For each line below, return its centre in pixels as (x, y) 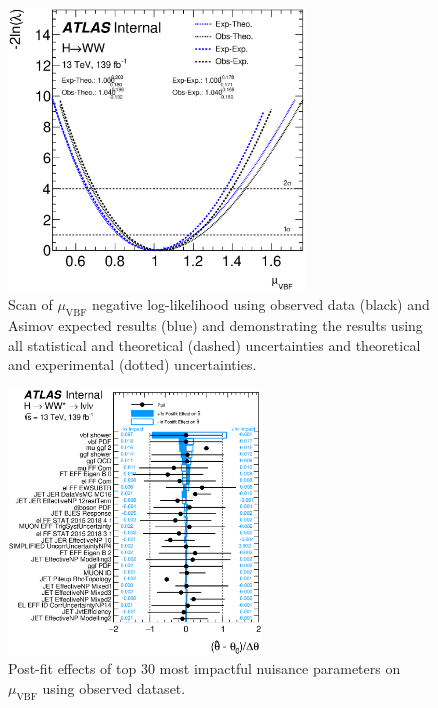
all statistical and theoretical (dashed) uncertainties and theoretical (214, 344)
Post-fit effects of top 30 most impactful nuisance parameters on (204, 668)
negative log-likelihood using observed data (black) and (260, 304)
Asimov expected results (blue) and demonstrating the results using (215, 325)
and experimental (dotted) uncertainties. (132, 364)
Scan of (30, 304)
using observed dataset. (114, 687)
